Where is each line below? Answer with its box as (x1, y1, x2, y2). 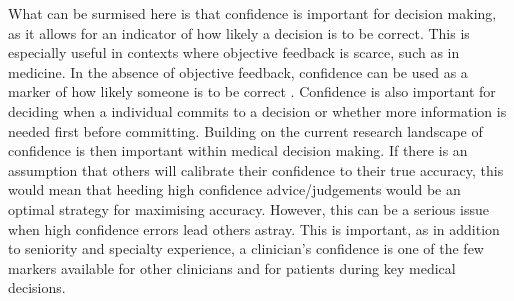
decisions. (8, 277, 66, 298)
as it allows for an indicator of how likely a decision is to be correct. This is (8, 22, 470, 43)
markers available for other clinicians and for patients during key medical (8, 257, 456, 278)
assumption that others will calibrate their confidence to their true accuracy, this (8, 159, 504, 180)
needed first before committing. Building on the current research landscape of (8, 120, 483, 141)
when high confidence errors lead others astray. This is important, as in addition (8, 218, 500, 239)
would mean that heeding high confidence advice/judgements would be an (8, 179, 461, 200)
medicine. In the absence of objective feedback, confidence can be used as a (8, 61, 468, 82)
